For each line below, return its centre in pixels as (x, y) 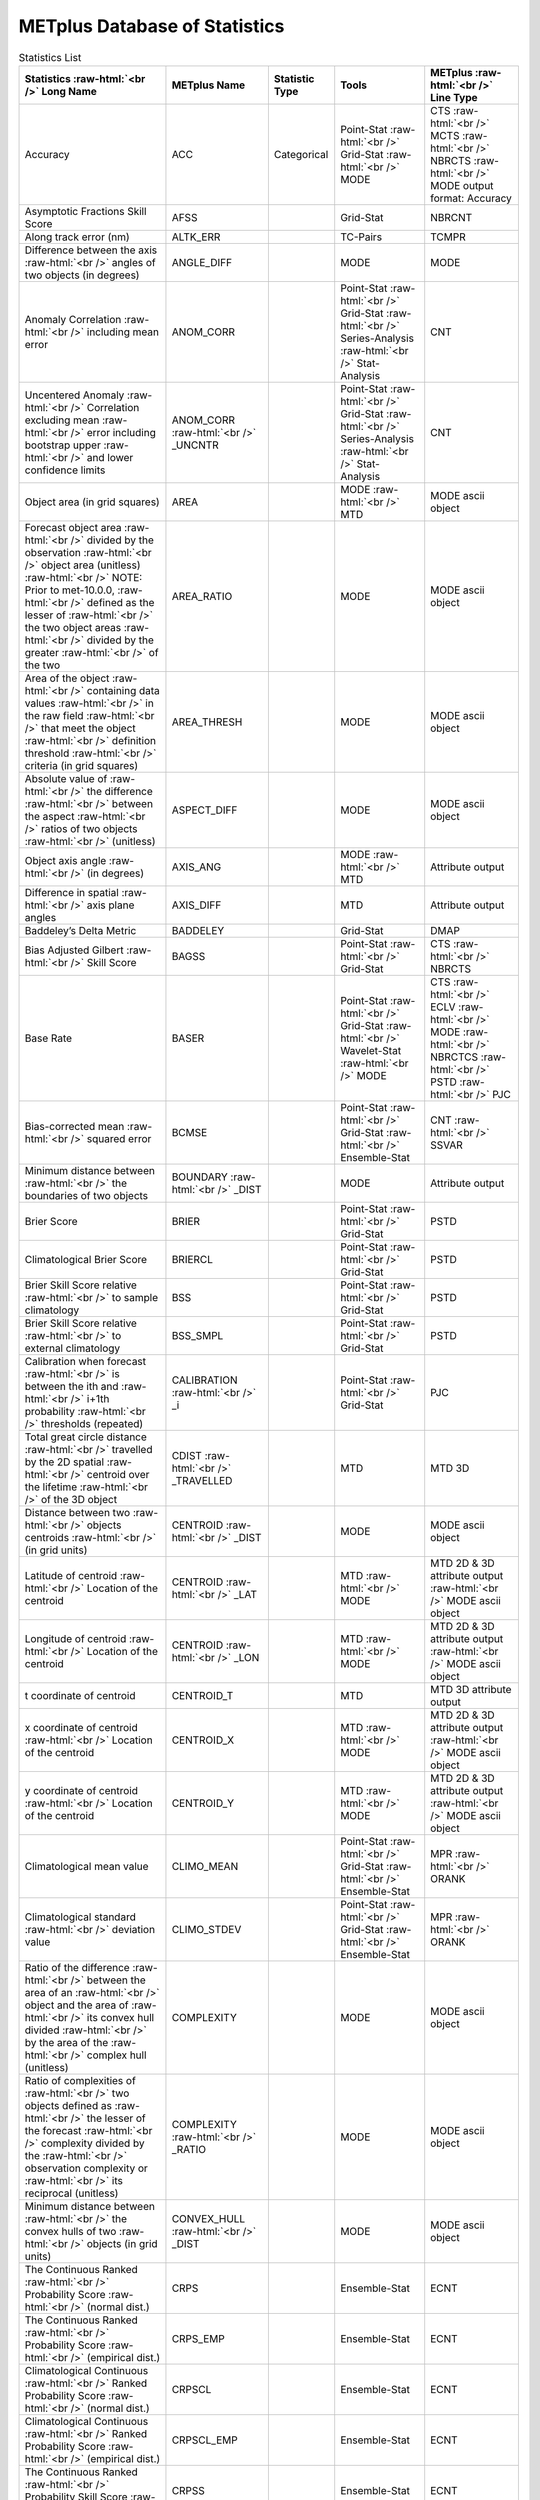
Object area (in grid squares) (92, 502)
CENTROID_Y (203, 1803)
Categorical (301, 154)
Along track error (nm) (77, 237)
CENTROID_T (202, 1695)
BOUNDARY (200, 1177)
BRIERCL (192, 1259)
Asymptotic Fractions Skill (85, 211)
